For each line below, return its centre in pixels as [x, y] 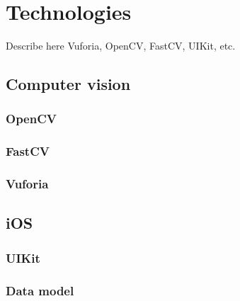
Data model [40, 290]
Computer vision [68, 84]
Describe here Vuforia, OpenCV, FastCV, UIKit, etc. [121, 46]
